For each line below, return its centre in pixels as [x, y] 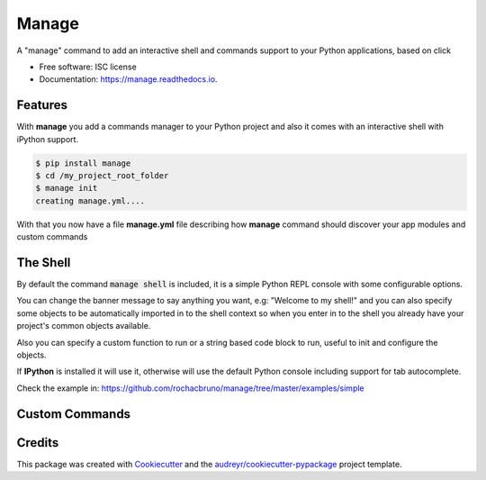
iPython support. [48, 139]
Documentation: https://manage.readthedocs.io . [128, 79]
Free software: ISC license [88, 67]
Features [42, 105]
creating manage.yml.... [90, 201]
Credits [38, 443]
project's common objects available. [84, 326]
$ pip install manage [83, 163]
